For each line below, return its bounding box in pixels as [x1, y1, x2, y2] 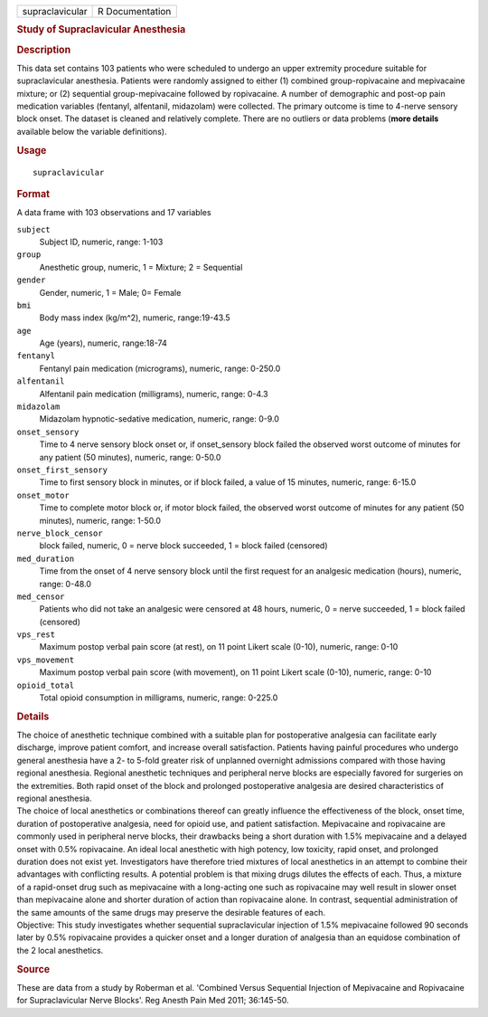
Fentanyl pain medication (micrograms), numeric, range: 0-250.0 [39, 363, 281, 374]
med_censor [16, 591, 65, 602]
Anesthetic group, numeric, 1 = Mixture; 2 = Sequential [39, 261, 243, 272]
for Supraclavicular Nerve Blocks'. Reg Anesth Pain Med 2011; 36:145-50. [16, 995, 289, 1006]
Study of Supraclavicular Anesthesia [16, 24, 186, 36]
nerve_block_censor [16, 528, 103, 538]
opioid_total [16, 680, 75, 690]
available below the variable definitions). [16, 126, 167, 137]
